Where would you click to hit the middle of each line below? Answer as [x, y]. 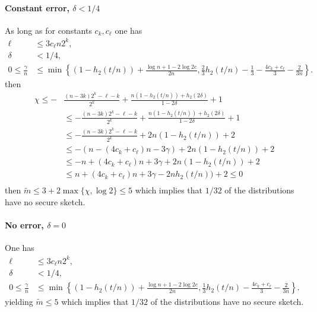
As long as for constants [48, 30]
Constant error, [37, 7]
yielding [19, 302]
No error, [24, 225]
